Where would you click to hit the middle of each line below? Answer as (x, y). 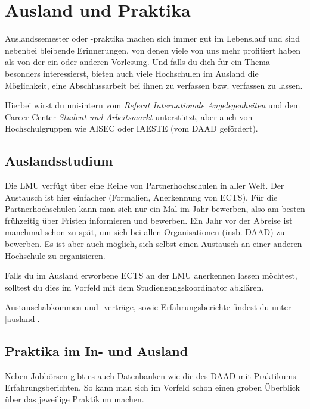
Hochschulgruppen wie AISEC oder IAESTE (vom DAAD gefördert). (131, 128)
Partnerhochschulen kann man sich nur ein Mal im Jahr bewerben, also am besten (155, 209)
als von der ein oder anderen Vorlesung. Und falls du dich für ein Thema (137, 62)
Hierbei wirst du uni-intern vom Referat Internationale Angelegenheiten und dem (153, 105)
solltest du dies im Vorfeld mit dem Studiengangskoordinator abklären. (134, 287)
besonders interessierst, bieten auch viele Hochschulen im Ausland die (132, 73)
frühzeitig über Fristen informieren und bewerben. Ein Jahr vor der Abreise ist (149, 220)
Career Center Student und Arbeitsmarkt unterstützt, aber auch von (129, 116)
